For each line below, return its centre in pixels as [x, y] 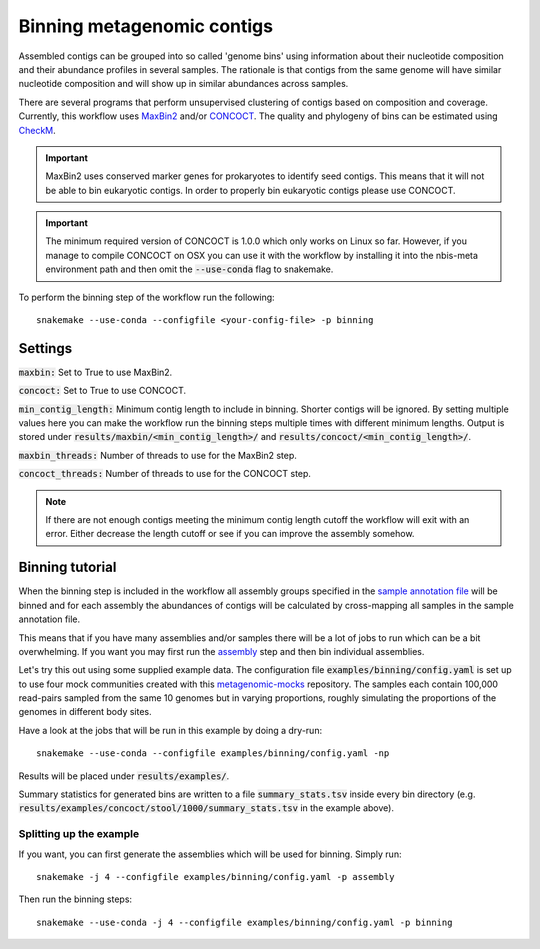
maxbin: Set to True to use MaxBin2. [95, 372]
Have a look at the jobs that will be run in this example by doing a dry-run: [170, 730]
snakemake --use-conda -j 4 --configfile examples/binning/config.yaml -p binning [244, 922]
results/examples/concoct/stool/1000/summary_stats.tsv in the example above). [206, 808]
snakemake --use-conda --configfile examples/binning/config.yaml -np [213, 753]
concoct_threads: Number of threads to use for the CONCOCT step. [165, 474]
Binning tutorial [67, 567]
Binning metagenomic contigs [146, 26]
